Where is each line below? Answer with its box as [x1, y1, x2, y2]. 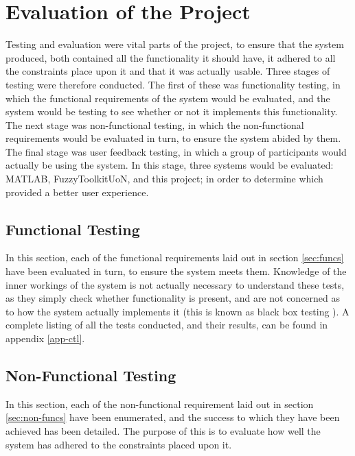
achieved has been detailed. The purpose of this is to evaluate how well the [5, 424, 321, 437]
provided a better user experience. [5, 184, 149, 199]
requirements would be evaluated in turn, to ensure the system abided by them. [5, 131, 341, 145]
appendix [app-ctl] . [5, 331, 85, 346]
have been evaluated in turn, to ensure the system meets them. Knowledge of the [5, 264, 347, 278]
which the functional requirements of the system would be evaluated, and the [5, 91, 330, 105]
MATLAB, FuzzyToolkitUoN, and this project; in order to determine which [5, 171, 323, 186]
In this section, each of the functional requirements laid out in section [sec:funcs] [5, 250, 344, 265]
